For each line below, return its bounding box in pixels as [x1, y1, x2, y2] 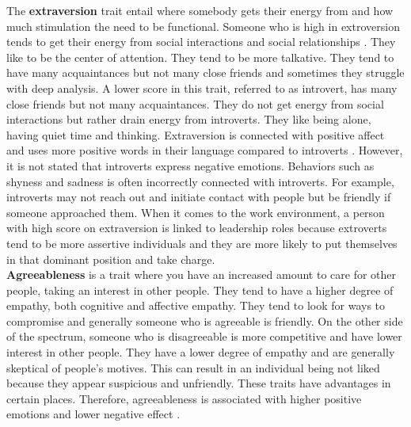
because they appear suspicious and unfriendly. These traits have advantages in [6, 375, 391, 391]
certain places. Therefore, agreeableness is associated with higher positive [6, 390, 362, 406]
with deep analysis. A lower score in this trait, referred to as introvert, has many [6, 79, 398, 96]
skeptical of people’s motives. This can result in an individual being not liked [6, 359, 380, 376]
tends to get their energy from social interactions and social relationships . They [6, 33, 396, 50]
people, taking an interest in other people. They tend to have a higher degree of [6, 281, 394, 298]
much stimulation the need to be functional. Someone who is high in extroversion [6, 17, 400, 34]
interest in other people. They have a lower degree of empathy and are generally [6, 344, 395, 360]
